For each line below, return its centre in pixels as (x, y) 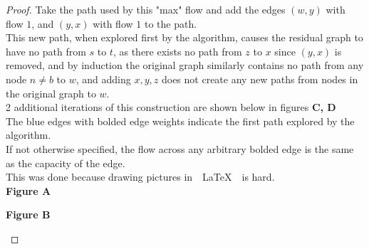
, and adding (103, 79)
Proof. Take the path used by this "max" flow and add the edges (146, 9)
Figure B (28, 214)
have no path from (46, 51)
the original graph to (51, 93)
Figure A (28, 190)
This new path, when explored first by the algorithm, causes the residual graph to (184, 37)
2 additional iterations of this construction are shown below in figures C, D (171, 107)
